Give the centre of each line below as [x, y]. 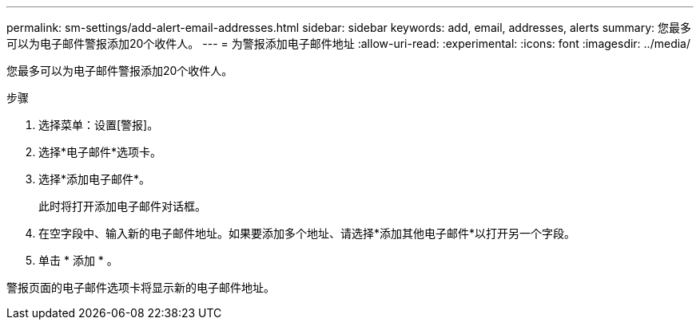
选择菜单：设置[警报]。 [99, 125]
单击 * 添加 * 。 [78, 260]
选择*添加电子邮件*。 [95, 179]
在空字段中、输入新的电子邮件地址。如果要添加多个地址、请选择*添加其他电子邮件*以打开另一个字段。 [307, 233]
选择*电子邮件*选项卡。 [100, 152]
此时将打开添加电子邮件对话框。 [122, 206]
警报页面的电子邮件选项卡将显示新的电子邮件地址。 [141, 287]
